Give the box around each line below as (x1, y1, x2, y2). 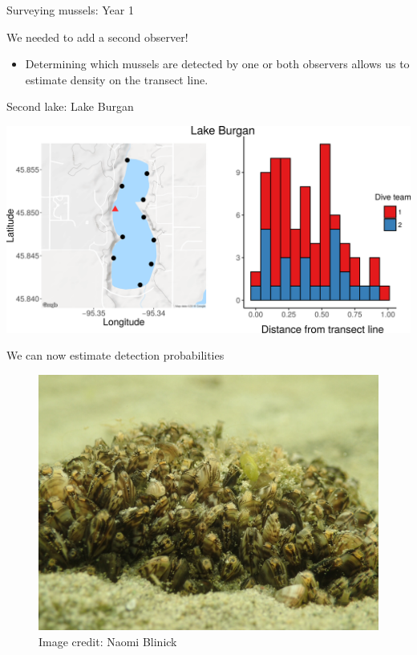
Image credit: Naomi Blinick (38, 633, 177, 649)
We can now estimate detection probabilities (6, 347, 225, 364)
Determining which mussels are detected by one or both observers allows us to (25, 55, 410, 72)
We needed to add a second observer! (6, 28, 188, 45)
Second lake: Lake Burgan (6, 98, 134, 115)
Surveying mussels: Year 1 (6, 2, 134, 18)
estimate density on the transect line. (25, 71, 208, 87)
